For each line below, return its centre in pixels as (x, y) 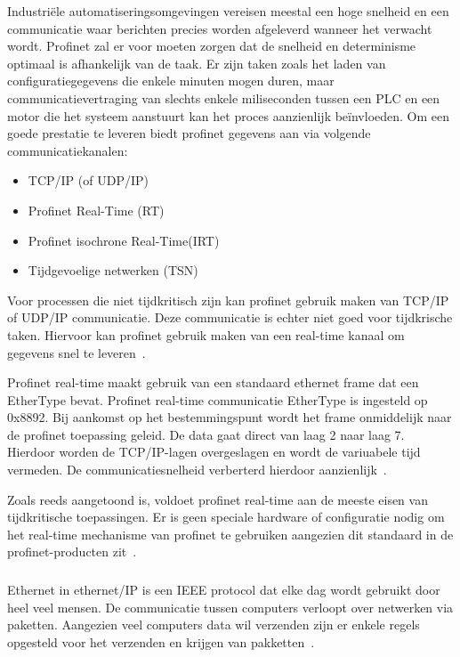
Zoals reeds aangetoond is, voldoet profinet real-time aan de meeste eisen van (218, 499)
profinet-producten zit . (72, 552)
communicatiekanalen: (68, 150)
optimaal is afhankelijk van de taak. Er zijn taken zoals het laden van (197, 63)
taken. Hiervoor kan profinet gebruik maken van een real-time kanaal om (206, 334)
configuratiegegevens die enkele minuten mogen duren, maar (171, 81)
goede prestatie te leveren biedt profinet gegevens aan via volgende (189, 133)
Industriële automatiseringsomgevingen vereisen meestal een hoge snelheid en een (228, 11)
